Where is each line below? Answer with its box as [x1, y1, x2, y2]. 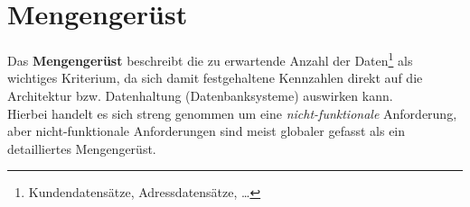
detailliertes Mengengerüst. [7, 139, 156, 157]
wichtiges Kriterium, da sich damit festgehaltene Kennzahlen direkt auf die [7, 68, 423, 87]
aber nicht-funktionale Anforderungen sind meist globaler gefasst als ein [7, 121, 406, 140]
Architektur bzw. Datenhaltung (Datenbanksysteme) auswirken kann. [7, 85, 393, 104]
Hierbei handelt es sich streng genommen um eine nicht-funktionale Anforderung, [7, 103, 457, 122]
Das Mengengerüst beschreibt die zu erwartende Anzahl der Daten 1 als [7, 49, 413, 69]
